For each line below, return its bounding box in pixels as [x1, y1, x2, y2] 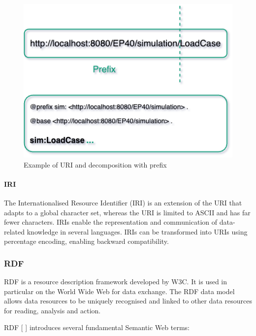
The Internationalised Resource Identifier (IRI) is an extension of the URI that [4, 198, 242, 207]
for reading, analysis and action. [4, 305, 101, 315]
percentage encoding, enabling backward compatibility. [4, 236, 169, 246]
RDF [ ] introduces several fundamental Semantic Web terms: [4, 322, 190, 332]
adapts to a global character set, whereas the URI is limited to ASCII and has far [4, 207, 251, 217]
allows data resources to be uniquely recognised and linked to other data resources [4, 296, 252, 306]
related [4, 226, 25, 236]
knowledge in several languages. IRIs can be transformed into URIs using [27, 226, 248, 236]
